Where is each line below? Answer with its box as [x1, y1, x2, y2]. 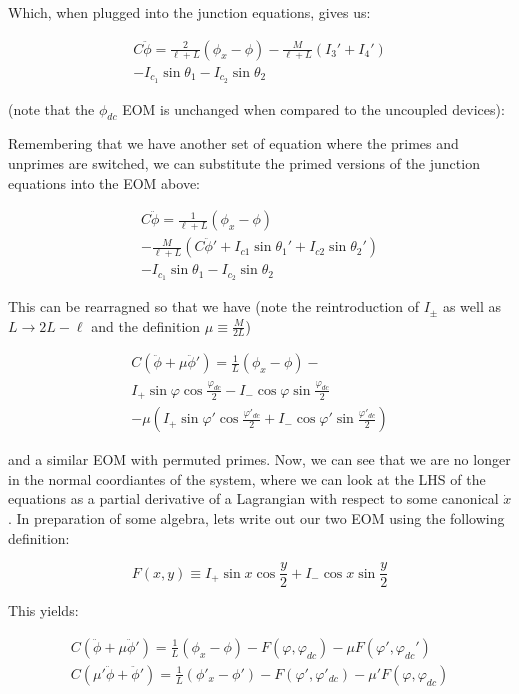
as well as [442, 296, 501, 317]
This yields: [8, 600, 79, 621]
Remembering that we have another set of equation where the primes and [8, 133, 459, 154]
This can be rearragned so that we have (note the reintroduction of [8, 296, 420, 317]
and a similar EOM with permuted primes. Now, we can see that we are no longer [8, 449, 511, 470]
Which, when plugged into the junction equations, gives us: [8, 2, 371, 22]
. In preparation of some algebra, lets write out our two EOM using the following [8, 508, 505, 529]
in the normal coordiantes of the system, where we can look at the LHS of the [8, 468, 486, 489]
